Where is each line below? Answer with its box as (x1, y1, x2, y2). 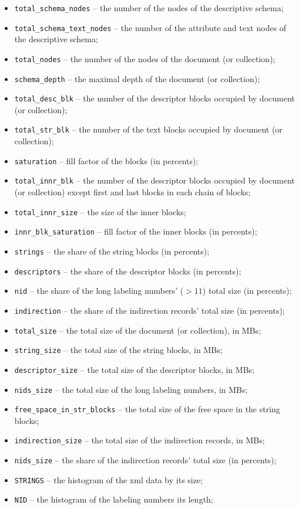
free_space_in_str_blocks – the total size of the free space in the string (14, 403, 280, 415)
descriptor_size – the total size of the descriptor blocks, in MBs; (14, 363, 254, 375)
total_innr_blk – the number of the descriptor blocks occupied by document (14, 174, 295, 186)
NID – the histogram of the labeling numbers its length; (14, 493, 213, 505)
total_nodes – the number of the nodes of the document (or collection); (14, 52, 276, 65)
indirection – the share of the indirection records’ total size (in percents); (14, 304, 285, 316)
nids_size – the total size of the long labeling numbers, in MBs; (14, 383, 248, 395)
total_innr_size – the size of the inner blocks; (14, 205, 186, 218)
